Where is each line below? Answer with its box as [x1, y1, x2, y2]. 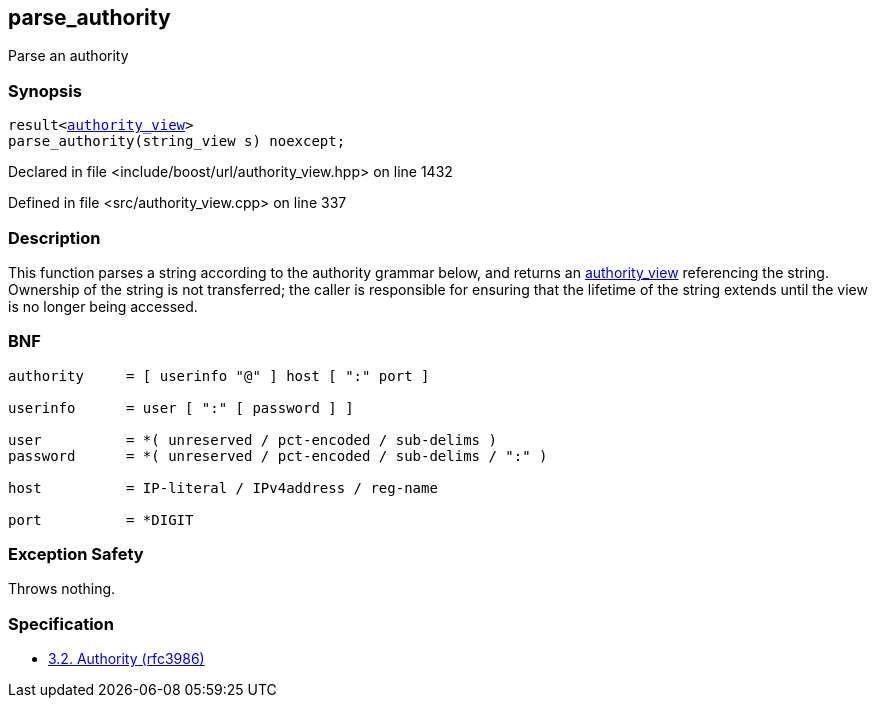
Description [8, 227, 101, 248]
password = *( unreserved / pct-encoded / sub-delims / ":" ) [8, 447, 548, 464]
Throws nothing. [8, 580, 116, 598]
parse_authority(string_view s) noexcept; [8, 133, 346, 150]
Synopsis [8, 80, 82, 101]
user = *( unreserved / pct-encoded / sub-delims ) [8, 431, 497, 448]
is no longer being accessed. [8, 297, 198, 315]
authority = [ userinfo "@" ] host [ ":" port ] [8, 367, 430, 384]
